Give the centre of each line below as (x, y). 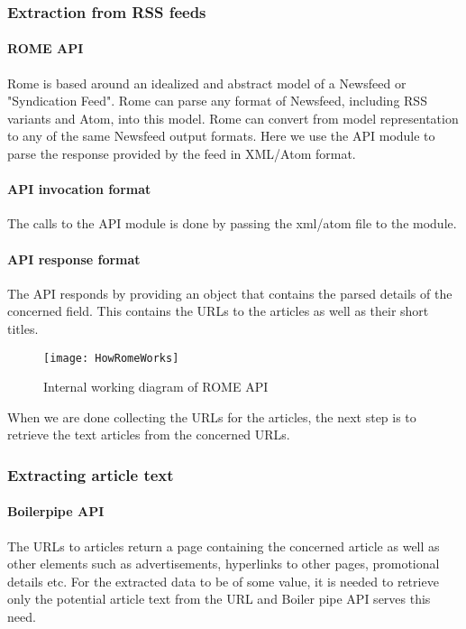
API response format (74, 259)
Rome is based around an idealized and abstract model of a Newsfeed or (207, 83)
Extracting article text (91, 474)
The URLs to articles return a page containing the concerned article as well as (224, 546)
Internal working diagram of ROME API (156, 387)
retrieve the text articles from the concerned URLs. (149, 435)
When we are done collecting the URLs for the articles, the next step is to (212, 416)
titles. (23, 328)
